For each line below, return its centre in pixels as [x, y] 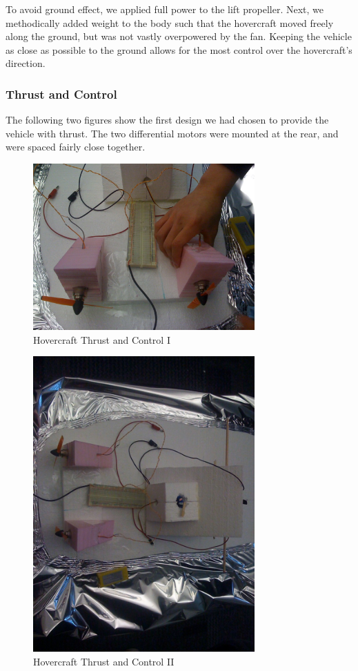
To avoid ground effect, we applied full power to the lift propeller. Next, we [165, 9]
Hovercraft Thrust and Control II [104, 662]
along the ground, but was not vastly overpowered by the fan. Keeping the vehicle [179, 36]
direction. [26, 63]
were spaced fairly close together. [76, 147]
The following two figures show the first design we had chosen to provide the [167, 120]
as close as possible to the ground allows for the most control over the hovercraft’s [179, 49]
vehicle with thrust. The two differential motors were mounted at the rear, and [172, 133]
